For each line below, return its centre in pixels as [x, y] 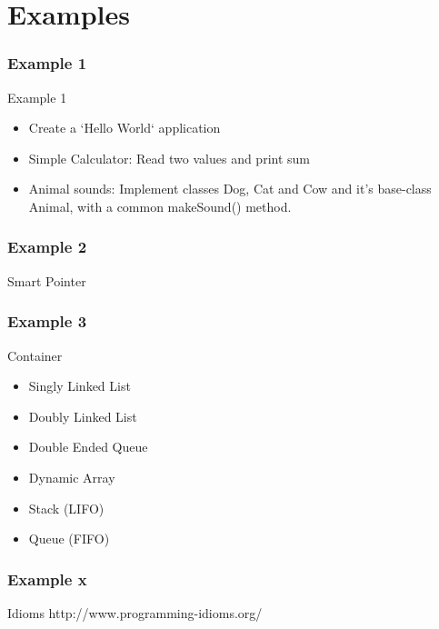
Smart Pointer [47, 280]
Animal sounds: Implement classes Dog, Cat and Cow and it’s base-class [230, 189]
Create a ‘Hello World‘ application [125, 128]
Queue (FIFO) [69, 539]
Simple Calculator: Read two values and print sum [169, 158]
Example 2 [47, 247]
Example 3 [47, 321]
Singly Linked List [80, 386]
